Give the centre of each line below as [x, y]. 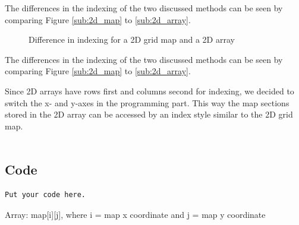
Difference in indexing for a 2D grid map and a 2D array [132, 39]
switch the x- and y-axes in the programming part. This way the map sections [147, 102]
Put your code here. [45, 195]
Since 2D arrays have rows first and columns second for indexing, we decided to [149, 91]
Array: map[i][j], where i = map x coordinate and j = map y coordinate [135, 214]
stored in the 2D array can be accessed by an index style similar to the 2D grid [149, 114]
